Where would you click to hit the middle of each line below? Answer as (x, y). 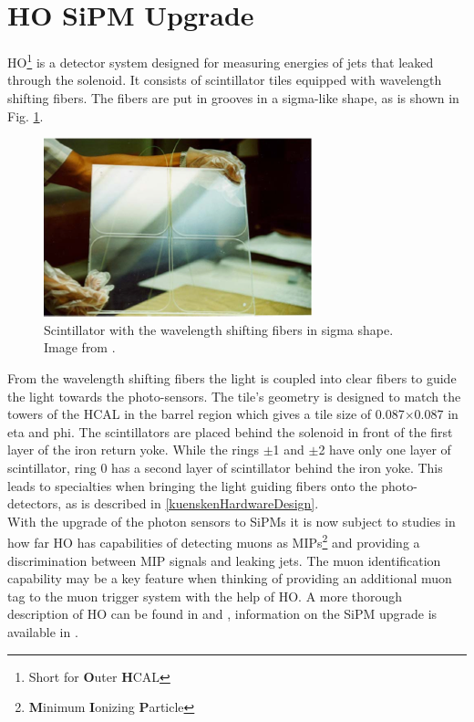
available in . (43, 631)
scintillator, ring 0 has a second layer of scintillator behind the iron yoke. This (225, 467)
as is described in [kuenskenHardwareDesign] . (192, 503)
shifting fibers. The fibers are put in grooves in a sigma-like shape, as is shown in (233, 97)
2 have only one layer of (385, 450)
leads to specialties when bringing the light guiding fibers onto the (192, 485)
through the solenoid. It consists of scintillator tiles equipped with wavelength (225, 80)
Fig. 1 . (26, 115)
